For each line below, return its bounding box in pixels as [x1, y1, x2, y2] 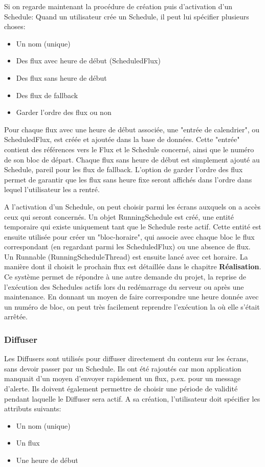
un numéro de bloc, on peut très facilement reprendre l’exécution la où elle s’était [4, 301, 260, 312]
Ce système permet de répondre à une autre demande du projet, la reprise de [4, 271, 246, 282]
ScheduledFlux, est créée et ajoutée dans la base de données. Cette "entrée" [4, 134, 240, 145]
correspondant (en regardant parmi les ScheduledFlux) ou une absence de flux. [4, 241, 251, 252]
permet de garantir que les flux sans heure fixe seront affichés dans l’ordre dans [4, 174, 252, 184]
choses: [4, 21, 26, 32]
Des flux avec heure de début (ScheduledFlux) [16, 55, 161, 66]
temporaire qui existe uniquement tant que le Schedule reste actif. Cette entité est [4, 221, 261, 232]
